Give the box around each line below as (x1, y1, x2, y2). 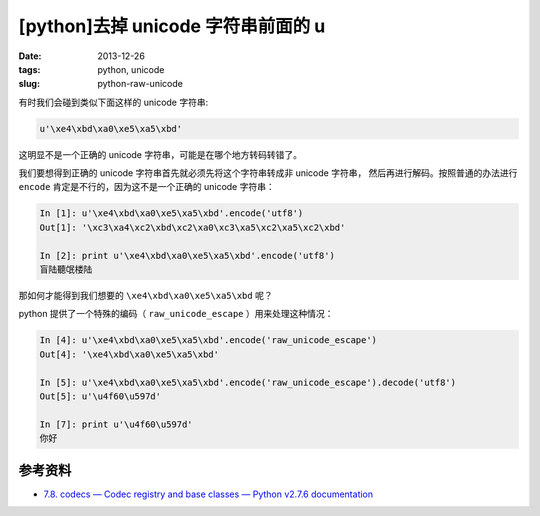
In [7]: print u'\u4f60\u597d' (39, 418, 194, 430)
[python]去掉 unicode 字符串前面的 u (18, 15, 326, 37)
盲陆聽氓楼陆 (39, 264, 93, 275)
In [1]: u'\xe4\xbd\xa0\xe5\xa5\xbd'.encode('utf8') (39, 208, 304, 219)
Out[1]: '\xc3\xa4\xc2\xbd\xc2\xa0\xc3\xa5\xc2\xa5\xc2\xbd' (39, 221, 346, 233)
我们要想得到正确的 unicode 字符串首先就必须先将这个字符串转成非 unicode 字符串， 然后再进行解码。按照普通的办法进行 (18, 167, 518, 179)
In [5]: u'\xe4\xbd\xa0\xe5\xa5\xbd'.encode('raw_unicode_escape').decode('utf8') (39, 376, 457, 388)
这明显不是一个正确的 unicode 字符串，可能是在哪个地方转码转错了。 (18, 148, 302, 160)
